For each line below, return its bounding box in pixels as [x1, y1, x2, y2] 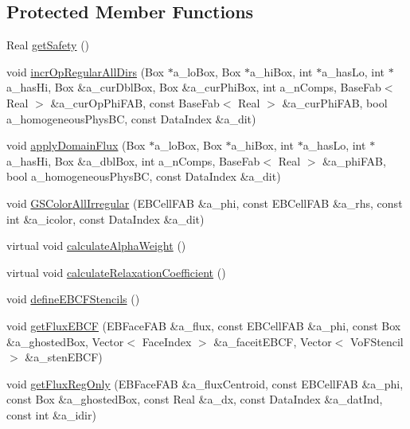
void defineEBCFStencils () [6, 291, 140, 307]
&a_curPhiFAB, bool [282, 94, 388, 111]
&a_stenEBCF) [25, 349, 103, 365]
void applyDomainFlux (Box [6, 137, 146, 154]
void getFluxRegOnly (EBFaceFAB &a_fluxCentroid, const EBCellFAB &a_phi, [6, 375, 404, 392]
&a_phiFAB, [322, 152, 386, 169]
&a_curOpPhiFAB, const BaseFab [50, 94, 220, 111]
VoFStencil [349, 333, 404, 349]
